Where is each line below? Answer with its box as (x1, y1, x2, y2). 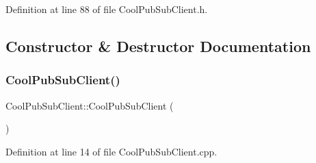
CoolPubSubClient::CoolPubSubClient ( (5, 98, 174, 112)
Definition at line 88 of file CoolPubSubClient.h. (5, 2, 208, 16)
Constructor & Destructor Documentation (5, 35, 311, 56)
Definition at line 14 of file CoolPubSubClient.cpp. (5, 144, 218, 158)
